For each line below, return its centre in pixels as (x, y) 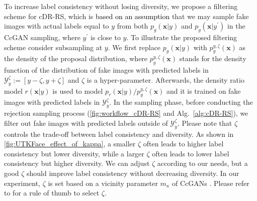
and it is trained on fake (204, 90)
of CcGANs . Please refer (210, 183)
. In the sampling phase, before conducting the (181, 102)
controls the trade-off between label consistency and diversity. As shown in (119, 134)
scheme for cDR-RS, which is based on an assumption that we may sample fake (126, 16)
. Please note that (205, 123)
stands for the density (213, 58)
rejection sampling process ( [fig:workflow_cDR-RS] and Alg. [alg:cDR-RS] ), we (126, 113)
